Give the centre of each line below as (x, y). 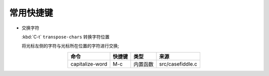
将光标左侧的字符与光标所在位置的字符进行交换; (70, 46)
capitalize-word (89, 64)
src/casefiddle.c (178, 64)
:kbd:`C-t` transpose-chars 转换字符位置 (66, 37)
